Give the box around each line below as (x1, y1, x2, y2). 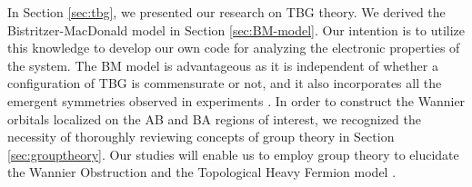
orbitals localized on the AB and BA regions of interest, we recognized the (7, 109, 421, 128)
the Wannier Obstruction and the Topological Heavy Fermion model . (7, 162, 397, 182)
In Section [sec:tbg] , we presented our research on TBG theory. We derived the (7, 3, 446, 21)
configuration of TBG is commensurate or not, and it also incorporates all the (7, 74, 442, 93)
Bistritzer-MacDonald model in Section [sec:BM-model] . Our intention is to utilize (7, 20, 466, 39)
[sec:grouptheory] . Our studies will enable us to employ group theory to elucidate (7, 144, 459, 163)
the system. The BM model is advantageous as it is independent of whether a (7, 55, 438, 74)
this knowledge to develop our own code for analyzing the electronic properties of (7, 38, 460, 57)
